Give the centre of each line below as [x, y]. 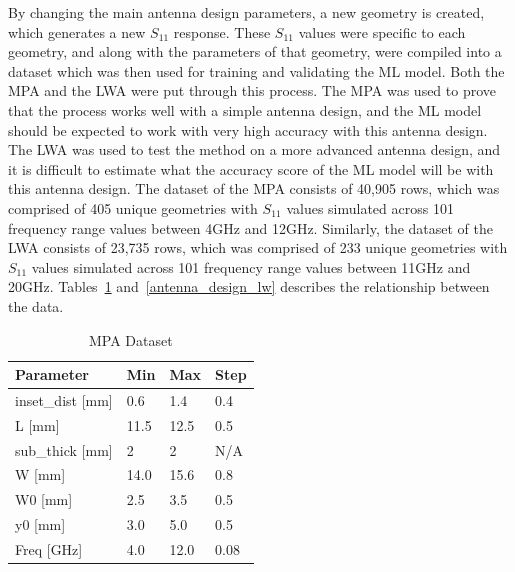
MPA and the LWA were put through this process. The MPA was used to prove [252, 90]
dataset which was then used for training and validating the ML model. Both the [256, 70]
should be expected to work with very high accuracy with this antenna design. [248, 129]
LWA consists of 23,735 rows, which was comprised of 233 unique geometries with [258, 247]
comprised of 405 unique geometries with [133, 207]
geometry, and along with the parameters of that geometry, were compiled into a [255, 51]
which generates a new [77, 31]
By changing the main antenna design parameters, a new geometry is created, [246, 12]
